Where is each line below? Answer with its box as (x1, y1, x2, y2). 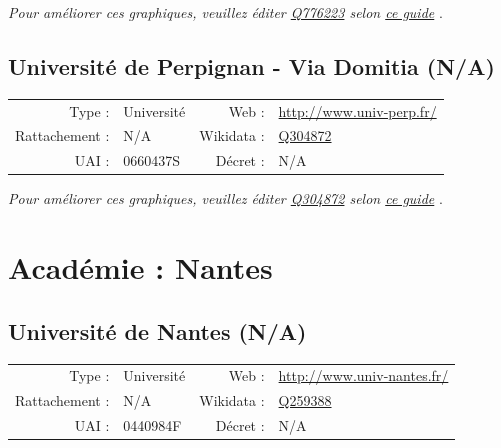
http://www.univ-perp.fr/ (278, 100, 437, 121)
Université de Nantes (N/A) (8, 315, 307, 346)
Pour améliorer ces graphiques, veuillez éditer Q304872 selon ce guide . (8, 188, 443, 209)
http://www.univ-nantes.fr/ (278, 365, 449, 386)
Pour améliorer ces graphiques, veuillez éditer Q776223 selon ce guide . (8, 2, 443, 22)
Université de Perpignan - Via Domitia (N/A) (8, 50, 495, 81)
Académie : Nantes (8, 247, 273, 288)
